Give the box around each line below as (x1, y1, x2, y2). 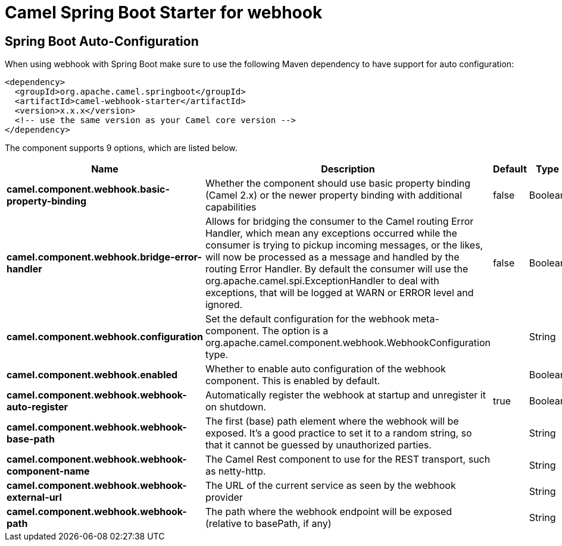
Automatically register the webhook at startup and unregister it (205, 389, 486, 401)
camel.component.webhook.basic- (7, 183, 170, 196)
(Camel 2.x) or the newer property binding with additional (205, 189, 463, 202)
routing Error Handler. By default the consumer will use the (205, 263, 469, 275)
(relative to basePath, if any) (205, 517, 332, 530)
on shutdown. (205, 401, 267, 413)
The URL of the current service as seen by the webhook (205, 479, 456, 492)
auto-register (7, 401, 68, 413)
